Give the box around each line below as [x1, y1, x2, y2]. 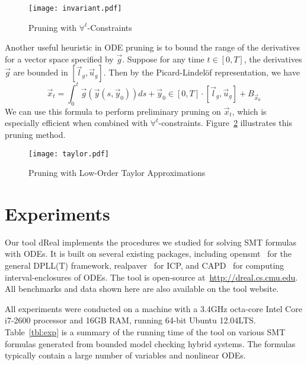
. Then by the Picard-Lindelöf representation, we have [103, 66, 300, 78]
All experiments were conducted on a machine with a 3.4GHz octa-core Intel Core [5, 302, 302, 314]
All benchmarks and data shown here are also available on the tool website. [5, 282, 279, 295]
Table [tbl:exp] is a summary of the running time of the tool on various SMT [5, 326, 286, 338]
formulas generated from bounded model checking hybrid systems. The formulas [5, 337, 296, 350]
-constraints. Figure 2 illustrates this [158, 117, 292, 129]
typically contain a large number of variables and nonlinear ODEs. [5, 349, 246, 361]
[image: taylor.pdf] [28, 149, 110, 158]
